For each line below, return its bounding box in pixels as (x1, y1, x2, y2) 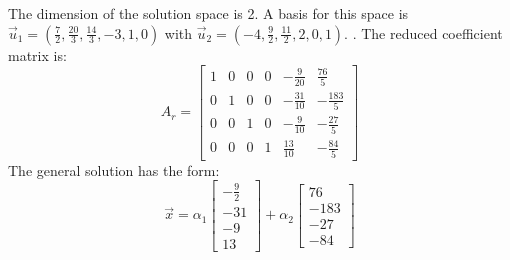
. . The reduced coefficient (344, 22, 503, 43)
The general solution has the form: (8, 159, 220, 180)
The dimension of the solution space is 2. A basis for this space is (8, 3, 409, 23)
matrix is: (8, 44, 67, 65)
